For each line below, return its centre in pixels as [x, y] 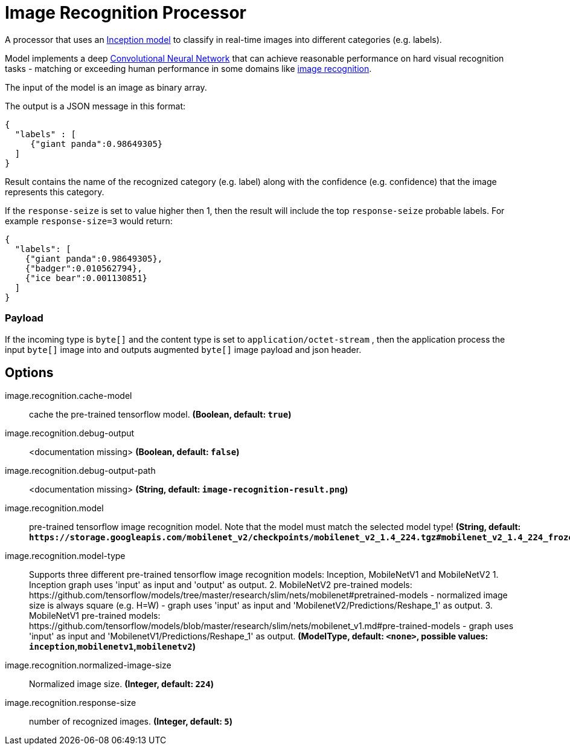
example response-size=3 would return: [89, 221]
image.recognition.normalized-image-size [88, 665]
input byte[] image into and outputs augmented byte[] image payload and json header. [183, 349]
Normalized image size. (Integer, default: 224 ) [122, 684]
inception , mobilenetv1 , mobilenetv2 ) [112, 647]
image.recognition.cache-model [69, 396]
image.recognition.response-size [71, 703]
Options [29, 372]
